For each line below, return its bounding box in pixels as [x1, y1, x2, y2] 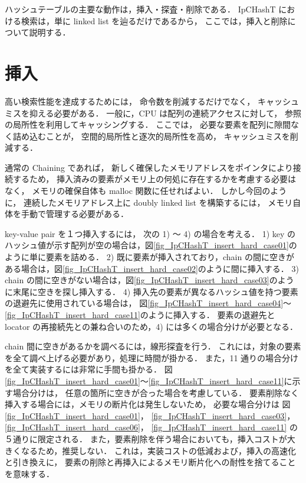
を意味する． [5, 467, 54, 479]
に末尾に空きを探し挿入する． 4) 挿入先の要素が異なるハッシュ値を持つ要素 [5, 285, 298, 297]
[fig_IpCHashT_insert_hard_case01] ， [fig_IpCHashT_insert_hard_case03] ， [5, 409, 295, 422]
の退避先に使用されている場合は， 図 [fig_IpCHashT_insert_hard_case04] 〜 [5, 297, 292, 309]
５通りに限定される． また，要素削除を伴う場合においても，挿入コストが [5, 432, 287, 445]
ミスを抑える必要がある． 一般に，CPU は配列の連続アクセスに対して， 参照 [5, 106, 301, 119]
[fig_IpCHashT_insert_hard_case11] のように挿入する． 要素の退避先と [5, 309, 275, 320]
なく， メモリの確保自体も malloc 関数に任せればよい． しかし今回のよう [5, 184, 287, 197]
